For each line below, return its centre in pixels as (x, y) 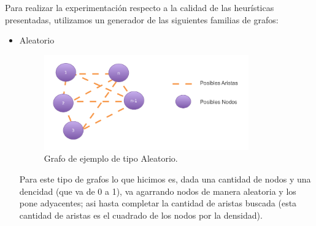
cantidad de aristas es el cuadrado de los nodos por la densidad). (141, 215)
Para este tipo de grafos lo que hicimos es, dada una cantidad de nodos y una (165, 179)
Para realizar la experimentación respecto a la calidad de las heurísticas (140, 7)
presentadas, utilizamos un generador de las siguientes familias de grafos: (142, 19)
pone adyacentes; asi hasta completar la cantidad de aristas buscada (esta (158, 203)
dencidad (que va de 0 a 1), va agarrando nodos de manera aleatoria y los (158, 191)
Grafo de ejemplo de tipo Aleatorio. (111, 158)
